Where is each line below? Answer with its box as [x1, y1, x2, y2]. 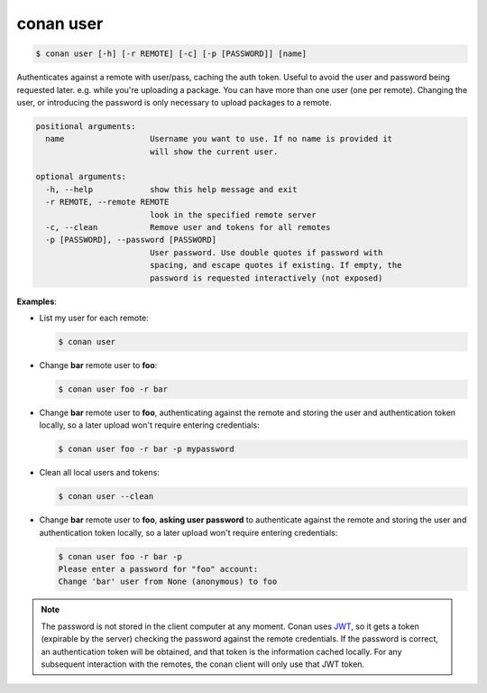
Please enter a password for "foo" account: [58, 564, 259, 574]
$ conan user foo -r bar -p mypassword [58, 444, 234, 455]
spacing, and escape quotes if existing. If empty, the [149, 260, 402, 271]
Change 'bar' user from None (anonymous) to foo [58, 577, 278, 587]
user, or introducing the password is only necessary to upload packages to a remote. [16, 97, 333, 107]
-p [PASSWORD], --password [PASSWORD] [45, 235, 216, 245]
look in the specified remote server [149, 209, 317, 220]
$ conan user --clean [58, 492, 154, 502]
